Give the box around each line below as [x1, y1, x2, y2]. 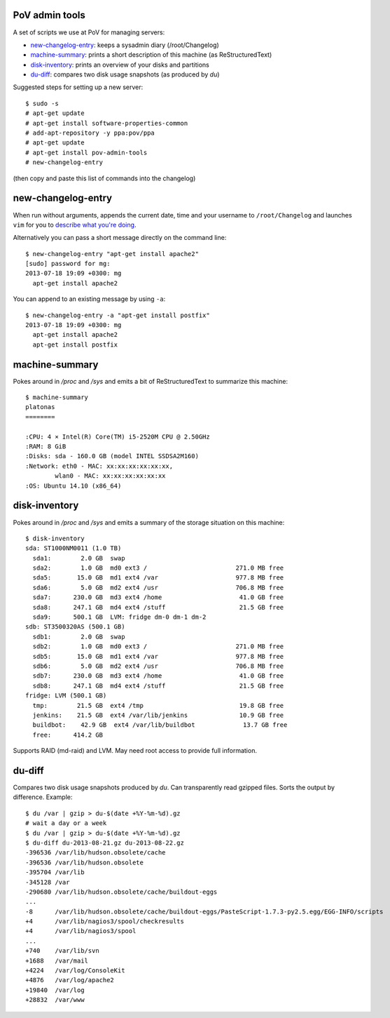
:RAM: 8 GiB [25, 443, 67, 450]
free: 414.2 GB [32, 730, 104, 739]
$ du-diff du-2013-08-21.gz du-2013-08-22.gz [25, 838, 185, 847]
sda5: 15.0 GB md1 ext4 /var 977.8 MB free [32, 574, 284, 582]
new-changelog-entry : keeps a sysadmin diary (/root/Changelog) [30, 41, 220, 49]
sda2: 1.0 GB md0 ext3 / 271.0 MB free [32, 564, 284, 572]
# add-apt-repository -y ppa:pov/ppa [25, 129, 155, 137]
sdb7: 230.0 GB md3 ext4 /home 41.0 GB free [32, 672, 284, 680]
